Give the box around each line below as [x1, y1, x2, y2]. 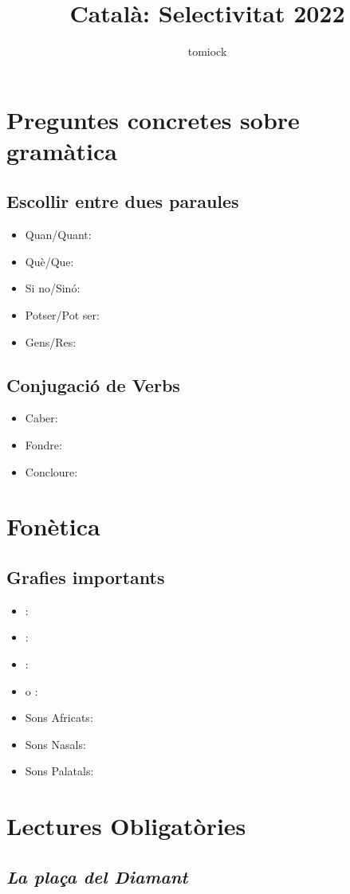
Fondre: [25, 437, 62, 453]
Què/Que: [25, 253, 74, 269]
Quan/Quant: [25, 226, 92, 243]
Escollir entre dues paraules [6, 189, 239, 214]
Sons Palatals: [25, 763, 94, 779]
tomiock [187, 43, 227, 60]
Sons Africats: [25, 709, 93, 726]
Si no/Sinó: [25, 280, 81, 296]
